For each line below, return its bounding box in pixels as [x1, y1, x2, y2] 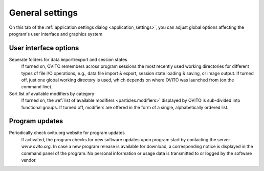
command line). [21, 84, 53, 90]
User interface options [9, 44, 79, 52]
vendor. [21, 157, 37, 163]
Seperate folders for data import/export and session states [9, 57, 127, 62]
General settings [9, 7, 78, 18]
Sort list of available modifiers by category [9, 91, 95, 96]
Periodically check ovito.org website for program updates [9, 130, 125, 136]
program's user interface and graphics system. [9, 31, 104, 37]
